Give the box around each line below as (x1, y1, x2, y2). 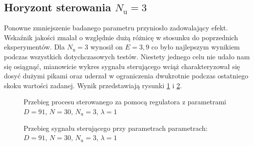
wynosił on (90, 42, 123, 52)
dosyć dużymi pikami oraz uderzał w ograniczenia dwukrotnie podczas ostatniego (4, 71, 249, 81)
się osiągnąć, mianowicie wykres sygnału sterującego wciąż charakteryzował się (4, 61, 240, 71)
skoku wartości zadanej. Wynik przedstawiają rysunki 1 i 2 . (4, 80, 182, 90)
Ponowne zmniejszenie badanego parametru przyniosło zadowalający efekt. (4, 23, 228, 33)
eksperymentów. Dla (4, 42, 65, 52)
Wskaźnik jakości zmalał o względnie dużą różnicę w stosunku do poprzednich (4, 32, 238, 42)
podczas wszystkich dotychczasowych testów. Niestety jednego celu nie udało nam (4, 51, 250, 61)
